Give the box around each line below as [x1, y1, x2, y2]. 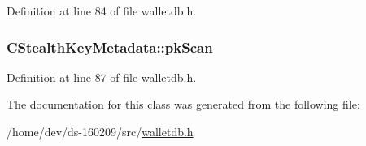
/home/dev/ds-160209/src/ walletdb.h [7, 123, 194, 140]
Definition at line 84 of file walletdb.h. [7, 2, 197, 19]
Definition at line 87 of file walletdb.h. [7, 68, 197, 85]
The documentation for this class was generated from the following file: [7, 96, 360, 113]
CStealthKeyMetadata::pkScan [7, 36, 213, 57]
